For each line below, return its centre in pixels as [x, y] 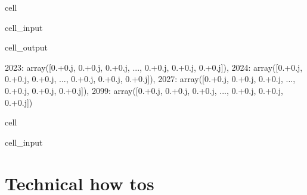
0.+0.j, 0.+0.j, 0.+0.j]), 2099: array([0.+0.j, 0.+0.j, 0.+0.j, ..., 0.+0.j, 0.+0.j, [144, 90]
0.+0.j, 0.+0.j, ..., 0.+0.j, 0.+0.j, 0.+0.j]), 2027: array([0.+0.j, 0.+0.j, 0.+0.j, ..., [150, 79]
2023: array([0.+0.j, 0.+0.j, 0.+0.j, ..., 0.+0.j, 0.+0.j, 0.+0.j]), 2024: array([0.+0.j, [154, 67]
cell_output [26, 47]
